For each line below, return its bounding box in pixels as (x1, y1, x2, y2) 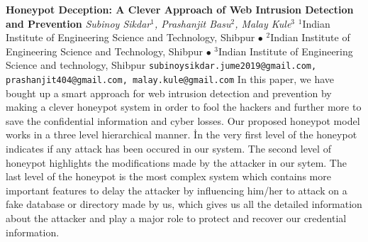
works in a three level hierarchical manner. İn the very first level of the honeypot (6, 127, 357, 142)
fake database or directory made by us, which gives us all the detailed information (6, 197, 362, 211)
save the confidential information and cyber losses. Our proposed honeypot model (6, 113, 360, 128)
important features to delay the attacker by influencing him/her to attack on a (6, 182, 347, 197)
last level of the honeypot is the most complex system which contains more (6, 169, 331, 184)
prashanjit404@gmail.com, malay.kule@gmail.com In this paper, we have (6, 72, 335, 87)
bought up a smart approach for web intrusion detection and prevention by (6, 85, 332, 100)
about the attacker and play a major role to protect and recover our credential (6, 211, 347, 226)
